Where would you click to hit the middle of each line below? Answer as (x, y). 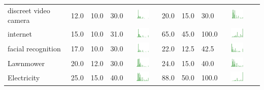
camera (19, 20)
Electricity (24, 78)
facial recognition (34, 48)
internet (20, 34)
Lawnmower (26, 63)
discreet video (29, 10)
